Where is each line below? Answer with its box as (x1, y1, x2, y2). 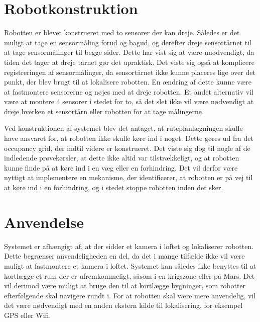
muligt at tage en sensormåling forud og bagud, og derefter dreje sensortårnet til (4, 37, 251, 47)
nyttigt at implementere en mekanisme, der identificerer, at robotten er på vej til (4, 172, 253, 183)
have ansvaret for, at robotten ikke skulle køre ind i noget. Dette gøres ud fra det (4, 133, 253, 143)
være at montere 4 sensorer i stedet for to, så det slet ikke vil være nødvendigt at (4, 96, 254, 107)
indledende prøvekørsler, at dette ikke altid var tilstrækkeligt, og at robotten (4, 152, 239, 163)
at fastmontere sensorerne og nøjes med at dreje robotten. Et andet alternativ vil (4, 86, 253, 97)
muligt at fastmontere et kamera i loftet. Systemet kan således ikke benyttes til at (4, 260, 256, 271)
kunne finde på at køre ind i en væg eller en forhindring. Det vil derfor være (4, 162, 238, 173)
